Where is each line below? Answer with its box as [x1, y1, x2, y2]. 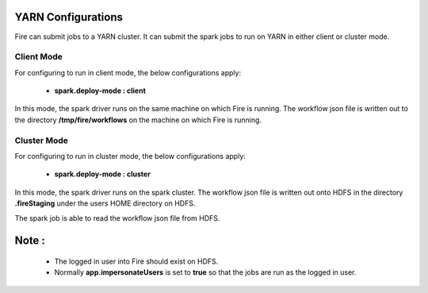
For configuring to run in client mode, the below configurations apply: [14, 67, 242, 77]
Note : [14, 234, 45, 248]
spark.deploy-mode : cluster [54, 169, 151, 179]
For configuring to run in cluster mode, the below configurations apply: [14, 151, 246, 160]
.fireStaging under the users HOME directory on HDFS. [14, 199, 196, 208]
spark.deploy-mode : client [54, 86, 147, 95]
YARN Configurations [14, 10, 123, 24]
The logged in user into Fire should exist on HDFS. [54, 256, 219, 266]
